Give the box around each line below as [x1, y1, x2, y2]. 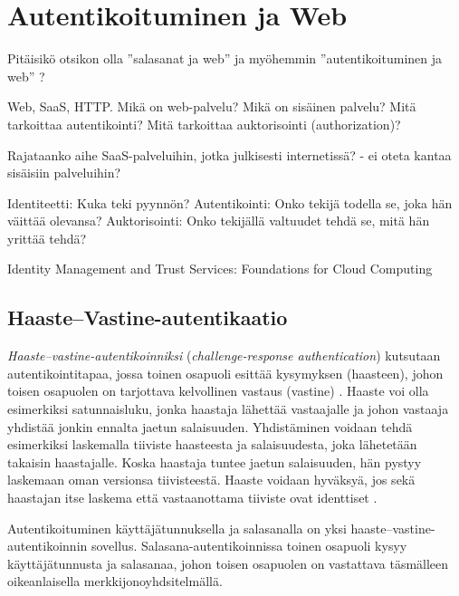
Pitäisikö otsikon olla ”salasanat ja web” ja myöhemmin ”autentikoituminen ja [7, 49, 443, 68]
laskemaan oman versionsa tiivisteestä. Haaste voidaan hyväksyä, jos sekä [7, 470, 416, 489]
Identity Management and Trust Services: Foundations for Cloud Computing [7, 259, 433, 278]
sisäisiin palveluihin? [7, 163, 121, 182]
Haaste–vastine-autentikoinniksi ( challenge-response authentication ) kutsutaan [7, 346, 441, 365]
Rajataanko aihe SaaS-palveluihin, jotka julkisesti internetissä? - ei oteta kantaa [7, 145, 452, 164]
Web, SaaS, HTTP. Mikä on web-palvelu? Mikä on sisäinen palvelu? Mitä [7, 97, 416, 116]
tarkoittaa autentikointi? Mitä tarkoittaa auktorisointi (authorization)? [7, 114, 401, 133]
